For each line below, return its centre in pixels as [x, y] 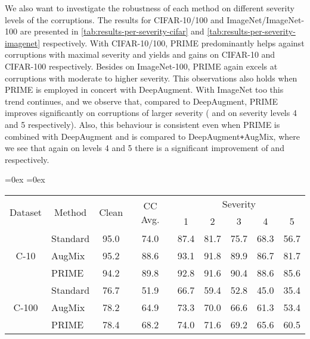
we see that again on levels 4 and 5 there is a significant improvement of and [145, 148]
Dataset [26, 212]
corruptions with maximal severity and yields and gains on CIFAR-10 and [140, 54]
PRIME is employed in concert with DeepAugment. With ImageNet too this [144, 90]
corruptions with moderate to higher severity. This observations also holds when [151, 78]
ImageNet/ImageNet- [266, 19]
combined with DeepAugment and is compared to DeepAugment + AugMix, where [152, 136]
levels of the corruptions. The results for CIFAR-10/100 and [114, 19]
